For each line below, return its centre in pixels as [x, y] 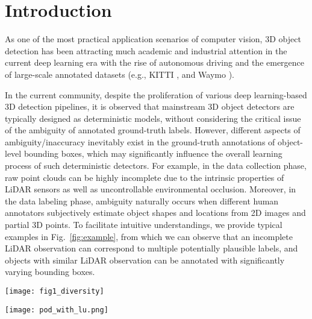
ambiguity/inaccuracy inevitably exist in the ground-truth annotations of [140, 141]
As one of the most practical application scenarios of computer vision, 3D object [153, 39]
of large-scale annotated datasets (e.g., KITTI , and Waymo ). [120, 74]
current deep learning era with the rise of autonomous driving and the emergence [155, 62]
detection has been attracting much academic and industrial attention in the [146, 50]
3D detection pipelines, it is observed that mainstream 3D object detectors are [150, 106]
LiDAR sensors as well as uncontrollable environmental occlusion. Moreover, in [151, 189]
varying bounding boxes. [50, 272]
